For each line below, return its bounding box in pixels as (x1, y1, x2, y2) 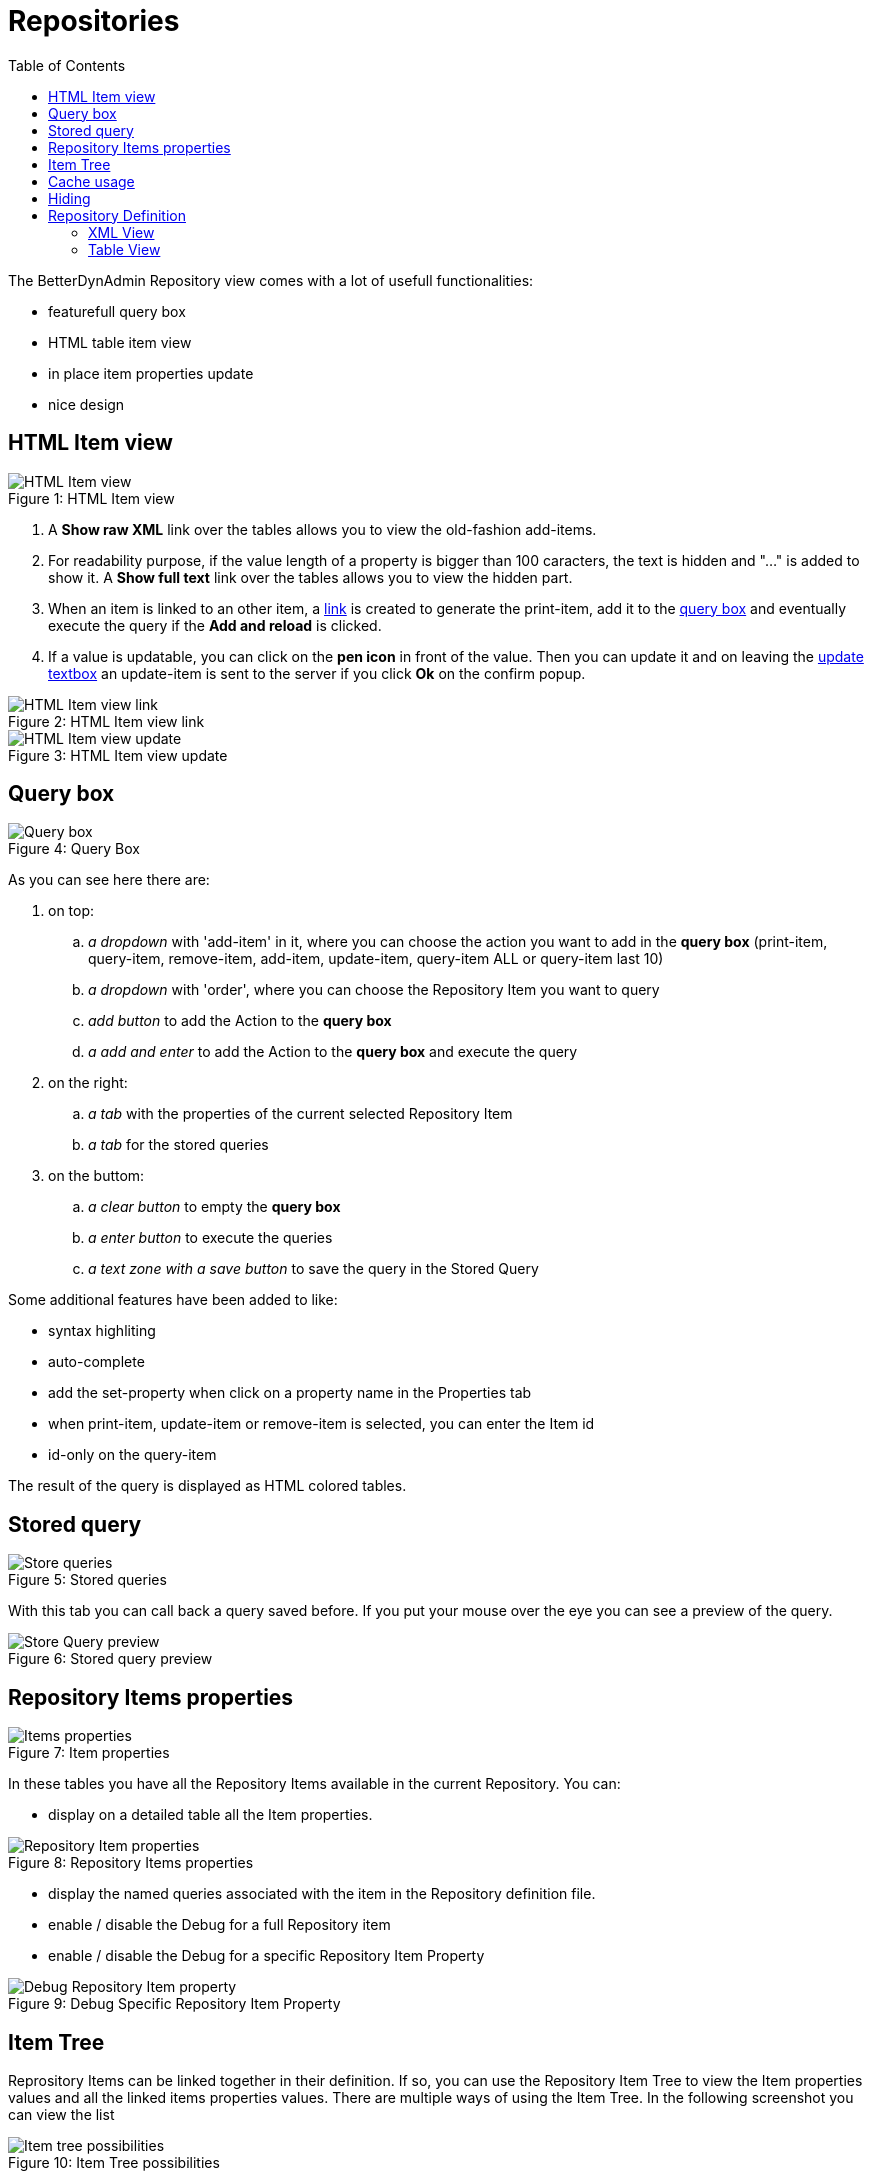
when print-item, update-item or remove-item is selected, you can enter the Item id (48, 1415, 595, 1433)
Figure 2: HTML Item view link (8, 712, 205, 730)
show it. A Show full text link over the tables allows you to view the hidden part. (48, 568, 573, 586)
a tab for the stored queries (88, 1136, 269, 1154)
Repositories (8, 4, 180, 38)
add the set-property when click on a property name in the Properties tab (48, 1384, 532, 1402)
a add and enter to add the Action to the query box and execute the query (88, 1043, 578, 1061)
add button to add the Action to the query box (88, 1012, 392, 1030)
